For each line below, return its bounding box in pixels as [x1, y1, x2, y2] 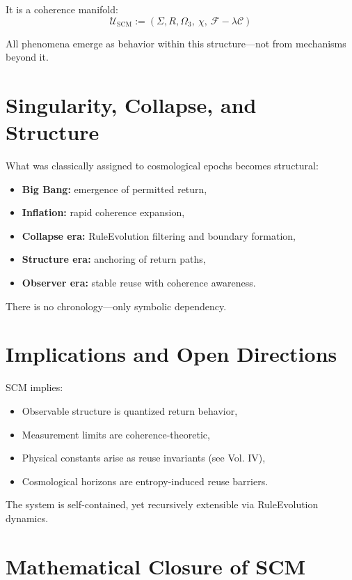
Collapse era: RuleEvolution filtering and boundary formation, [22, 228, 296, 243]
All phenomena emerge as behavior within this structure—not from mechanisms [6, 36, 346, 50]
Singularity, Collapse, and [6, 90, 257, 119]
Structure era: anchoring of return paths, [22, 252, 206, 266]
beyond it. [6, 49, 49, 64]
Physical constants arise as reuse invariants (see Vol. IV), [22, 450, 266, 465]
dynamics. [6, 510, 49, 525]
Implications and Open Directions [6, 339, 337, 368]
